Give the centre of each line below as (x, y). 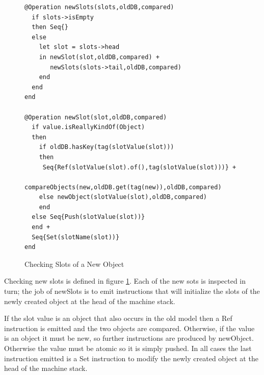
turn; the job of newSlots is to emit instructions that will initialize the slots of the (132, 291)
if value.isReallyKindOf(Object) (88, 127)
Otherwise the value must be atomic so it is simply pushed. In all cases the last (128, 348)
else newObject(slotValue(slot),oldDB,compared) (123, 197)
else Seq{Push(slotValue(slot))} (88, 217)
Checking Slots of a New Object (74, 264)
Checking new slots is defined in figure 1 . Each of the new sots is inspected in (125, 281)
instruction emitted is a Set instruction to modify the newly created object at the (131, 358)
